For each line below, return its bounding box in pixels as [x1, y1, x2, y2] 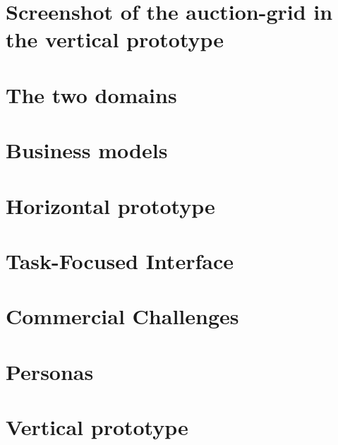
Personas [6, 357, 94, 386]
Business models [6, 136, 168, 165]
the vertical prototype [6, 25, 224, 54]
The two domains [6, 80, 177, 109]
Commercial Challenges [6, 302, 239, 331]
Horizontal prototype [6, 191, 215, 220]
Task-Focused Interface [6, 246, 234, 275]
